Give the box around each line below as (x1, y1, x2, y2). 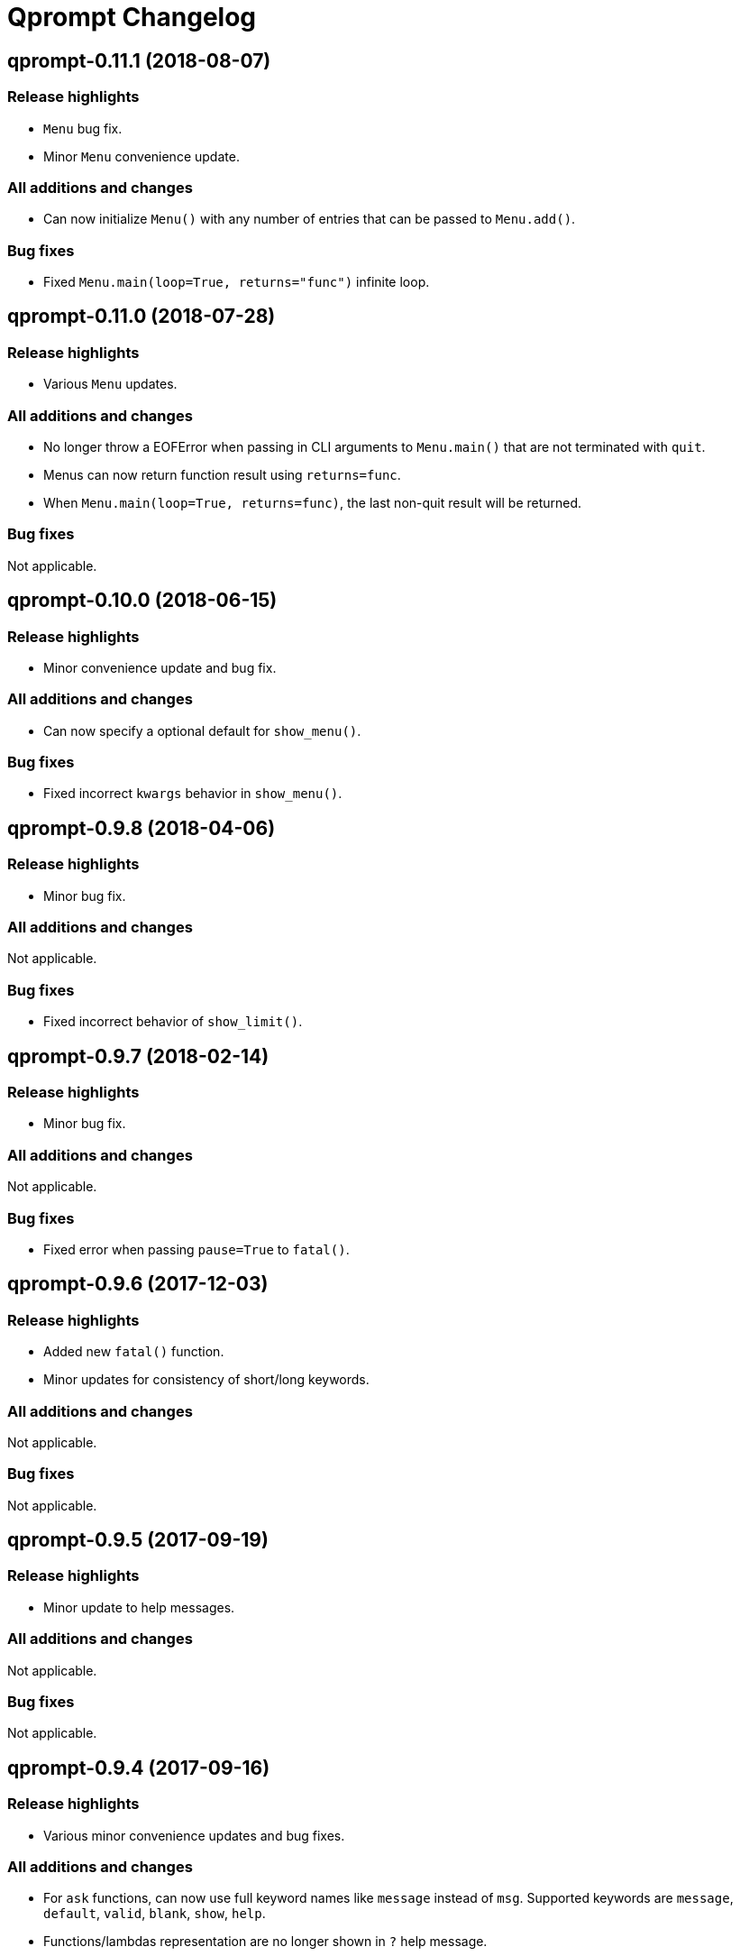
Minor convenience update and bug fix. (43, 659, 277, 675)
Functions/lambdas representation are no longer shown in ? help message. (43, 1933, 488, 1950)
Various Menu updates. (43, 376, 178, 392)
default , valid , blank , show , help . (43, 1905, 266, 1922)
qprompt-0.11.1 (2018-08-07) (7, 49, 271, 72)
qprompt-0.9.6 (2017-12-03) (7, 1272, 269, 1296)
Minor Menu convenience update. (43, 148, 240, 164)
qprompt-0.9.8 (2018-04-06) (7, 816, 276, 840)
